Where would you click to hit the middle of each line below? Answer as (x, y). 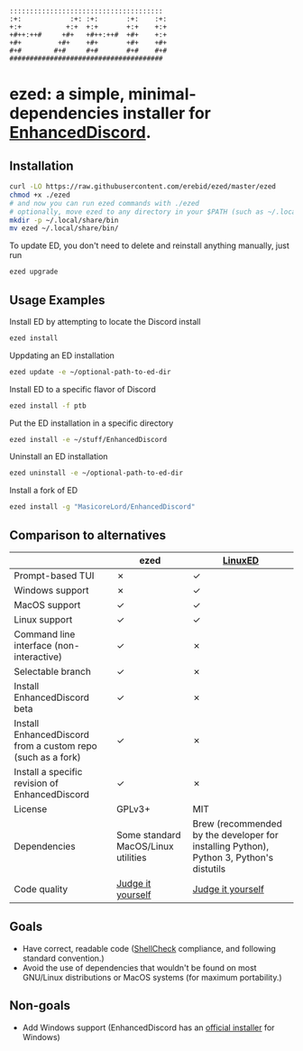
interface (33, 645)
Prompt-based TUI (54, 576)
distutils (209, 869)
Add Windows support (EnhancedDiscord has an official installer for (148, 1028)
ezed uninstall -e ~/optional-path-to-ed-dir (96, 473)
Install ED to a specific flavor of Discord (83, 389)
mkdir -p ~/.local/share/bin (64, 220)
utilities (131, 857)
